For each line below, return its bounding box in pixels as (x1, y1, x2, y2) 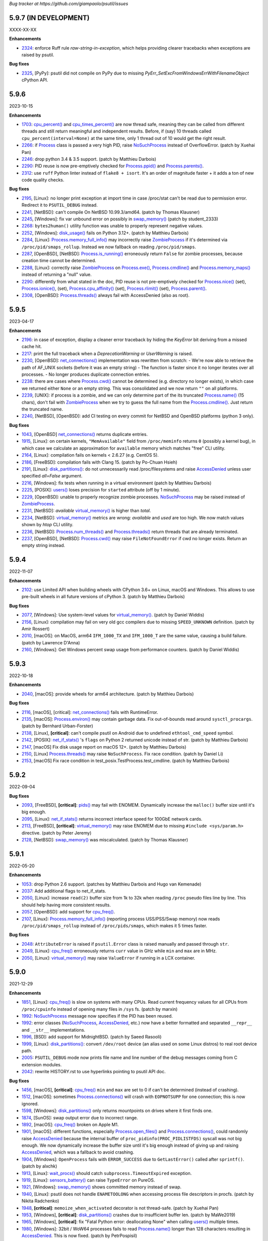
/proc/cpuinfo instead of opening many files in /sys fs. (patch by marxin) (21, 1006, 178, 1012)
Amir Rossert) (21, 625, 50, 631)
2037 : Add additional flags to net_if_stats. (21, 888, 106, 894)
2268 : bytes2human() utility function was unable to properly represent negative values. (21, 223, 203, 229)
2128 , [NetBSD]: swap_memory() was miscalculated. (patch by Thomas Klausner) (21, 836, 189, 842)
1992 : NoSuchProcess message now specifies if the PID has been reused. (21, 1013, 173, 1019)
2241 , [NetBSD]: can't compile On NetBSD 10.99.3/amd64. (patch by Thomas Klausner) (21, 209, 200, 215)
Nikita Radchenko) (21, 1198, 60, 1204)
